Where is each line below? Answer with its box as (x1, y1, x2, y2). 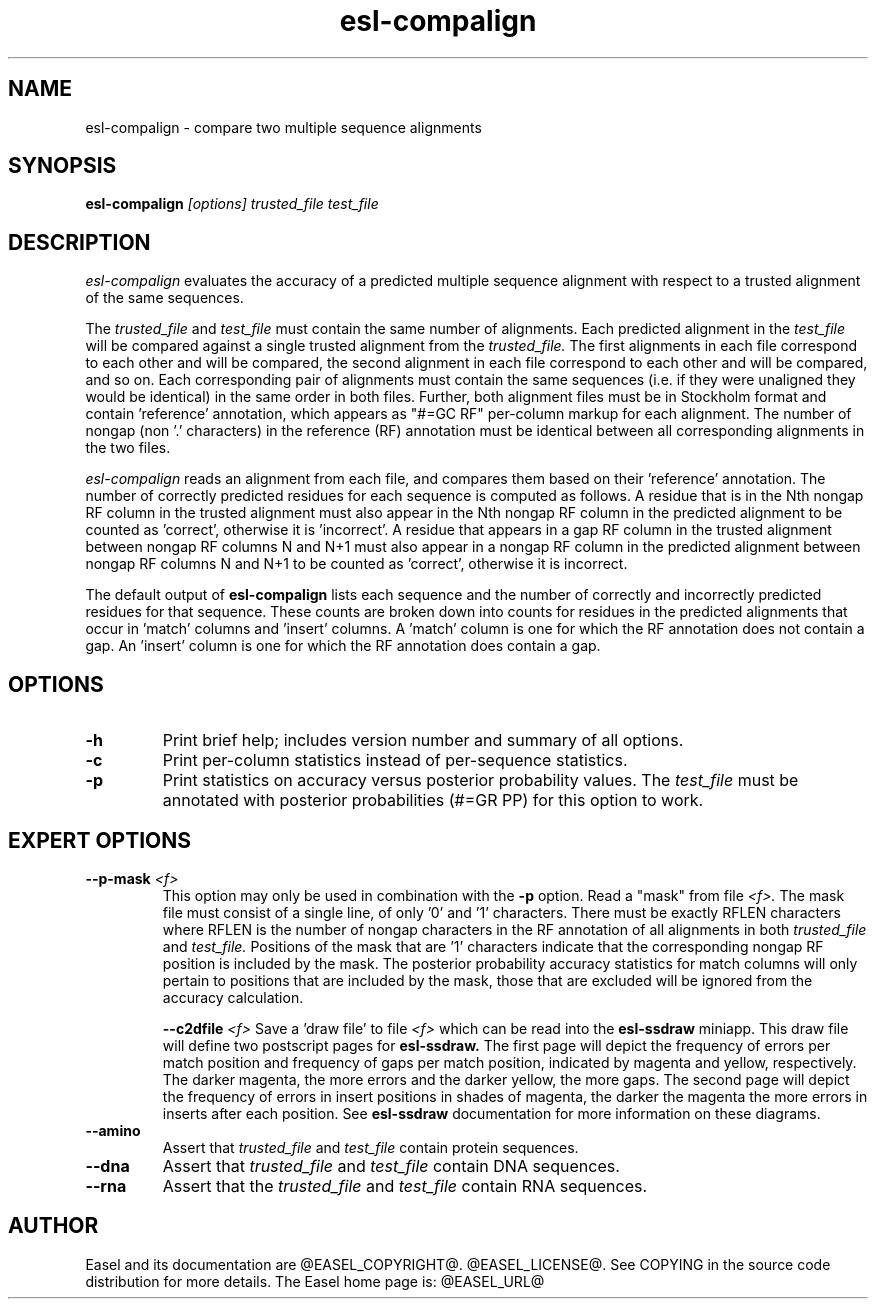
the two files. (85, 439, 171, 457)
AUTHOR (8, 1213, 99, 1239)
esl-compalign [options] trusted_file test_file (85, 195, 379, 213)
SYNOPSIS (8, 153, 117, 179)
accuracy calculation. (162, 988, 304, 1006)
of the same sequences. (85, 289, 244, 307)
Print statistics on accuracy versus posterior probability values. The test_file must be (162, 770, 799, 791)
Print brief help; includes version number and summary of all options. (162, 730, 684, 751)
